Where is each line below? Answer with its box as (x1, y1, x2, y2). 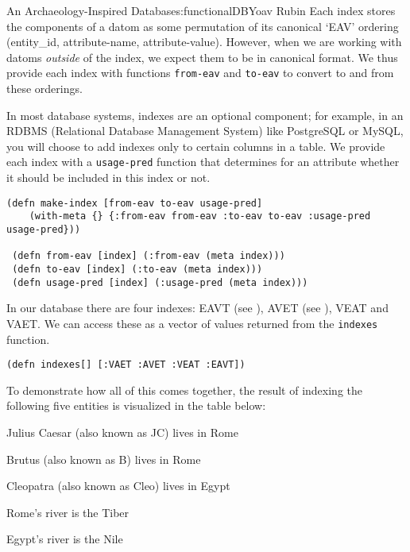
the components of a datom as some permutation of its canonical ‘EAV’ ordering (6, 17, 399, 34)
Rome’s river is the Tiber (6, 504, 130, 520)
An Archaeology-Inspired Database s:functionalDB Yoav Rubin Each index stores (6, 2, 396, 18)
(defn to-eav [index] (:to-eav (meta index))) (12, 263, 263, 275)
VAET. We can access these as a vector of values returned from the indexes (6, 315, 378, 331)
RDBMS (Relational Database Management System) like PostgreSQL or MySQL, (6, 122, 404, 139)
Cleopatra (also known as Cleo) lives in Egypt (6, 477, 230, 494)
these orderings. (6, 80, 83, 97)
